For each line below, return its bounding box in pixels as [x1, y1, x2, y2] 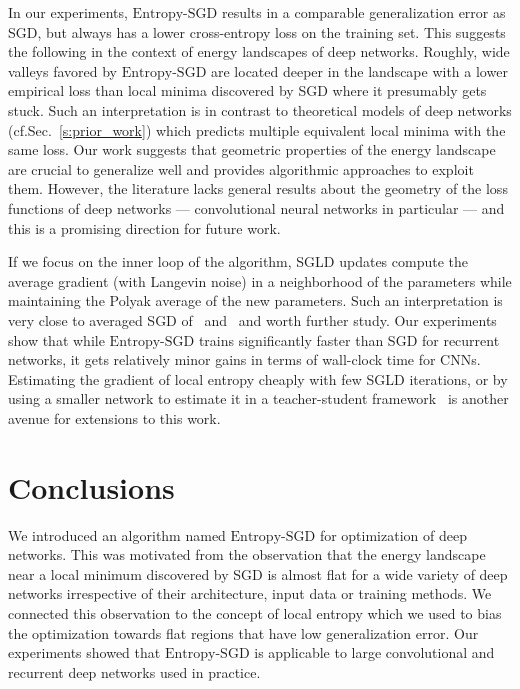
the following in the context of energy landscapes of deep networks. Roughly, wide [8, 41, 510, 62]
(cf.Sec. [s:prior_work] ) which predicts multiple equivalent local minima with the [8, 119, 506, 140]
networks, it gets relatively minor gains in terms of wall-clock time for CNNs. [8, 349, 481, 370]
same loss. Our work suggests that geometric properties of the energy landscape [8, 139, 496, 160]
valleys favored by [8, 60, 118, 81]
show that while [8, 329, 105, 350]
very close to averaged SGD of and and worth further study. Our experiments [8, 309, 497, 330]
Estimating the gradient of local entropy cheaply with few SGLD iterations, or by [8, 368, 508, 389]
